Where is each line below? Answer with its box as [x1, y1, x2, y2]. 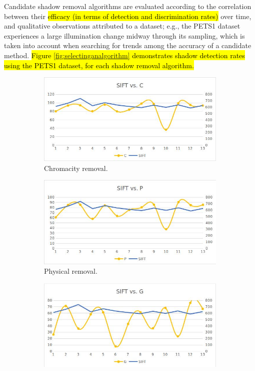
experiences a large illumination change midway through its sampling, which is [4, 30, 245, 41]
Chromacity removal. [44, 162, 108, 173]
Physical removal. [44, 266, 97, 276]
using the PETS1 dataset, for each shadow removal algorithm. [4, 60, 194, 70]
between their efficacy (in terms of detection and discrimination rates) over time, [4, 11, 251, 21]
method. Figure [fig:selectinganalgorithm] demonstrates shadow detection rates [4, 50, 245, 60]
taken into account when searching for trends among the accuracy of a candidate [4, 40, 251, 51]
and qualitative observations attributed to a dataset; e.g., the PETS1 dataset [4, 21, 240, 31]
